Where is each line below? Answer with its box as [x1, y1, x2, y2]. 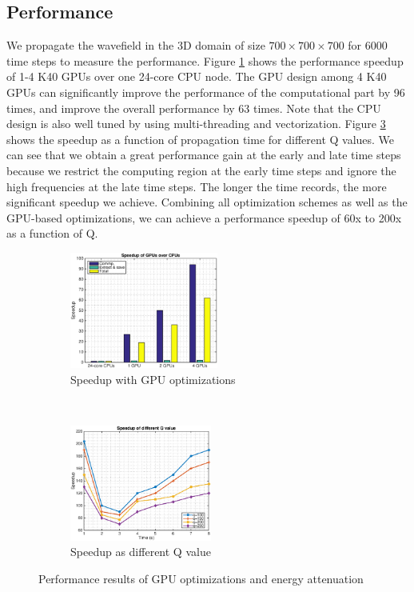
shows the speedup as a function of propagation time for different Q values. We [6, 130, 395, 147]
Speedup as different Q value [70, 543, 211, 560]
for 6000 [348, 37, 388, 54]
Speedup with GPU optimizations [70, 370, 236, 387]
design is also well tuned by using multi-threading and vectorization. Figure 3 [6, 115, 386, 132]
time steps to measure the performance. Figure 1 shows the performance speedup [6, 52, 404, 69]
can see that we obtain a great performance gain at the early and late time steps [6, 146, 401, 163]
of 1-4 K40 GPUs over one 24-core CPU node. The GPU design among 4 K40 [6, 68, 387, 85]
